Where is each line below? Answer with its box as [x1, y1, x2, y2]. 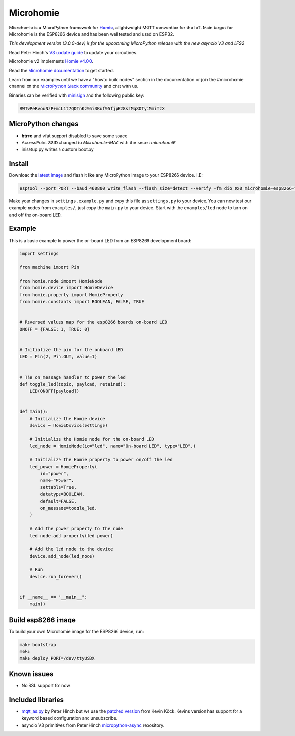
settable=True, [40, 484, 77, 490]
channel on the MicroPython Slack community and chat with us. [9, 84, 139, 89]
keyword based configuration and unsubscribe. [21, 715, 118, 721]
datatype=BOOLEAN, [40, 491, 85, 497]
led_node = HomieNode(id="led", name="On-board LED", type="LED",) [29, 443, 196, 449]
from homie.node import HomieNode [19, 278, 103, 284]
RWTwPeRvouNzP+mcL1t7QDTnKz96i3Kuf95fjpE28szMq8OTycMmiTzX [19, 106, 165, 111]
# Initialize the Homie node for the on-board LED [29, 436, 154, 442]
